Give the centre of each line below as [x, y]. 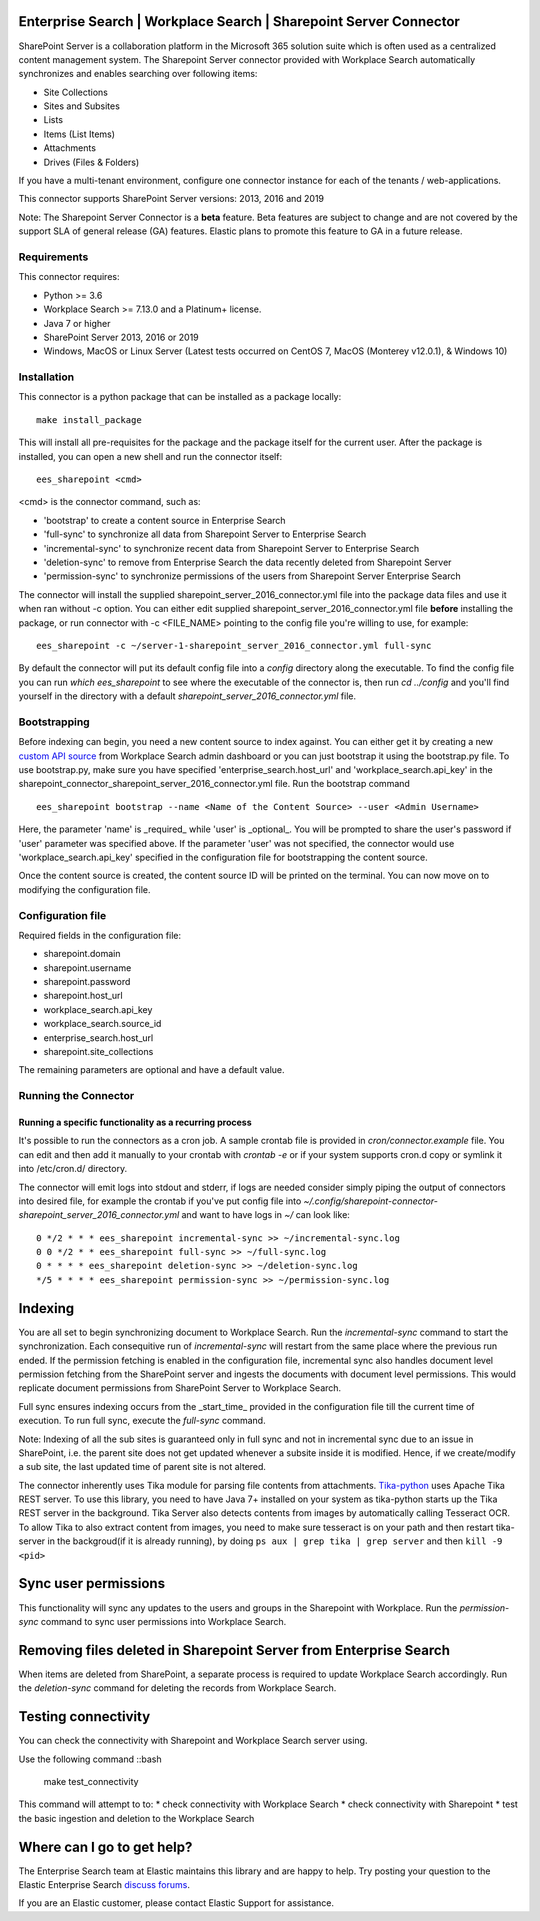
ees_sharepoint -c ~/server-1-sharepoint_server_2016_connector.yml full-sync [234, 645]
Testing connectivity [84, 1716]
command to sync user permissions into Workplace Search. [163, 1621]
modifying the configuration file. [84, 889]
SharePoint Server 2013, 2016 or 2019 [121, 337]
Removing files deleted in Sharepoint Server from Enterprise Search [234, 1650]
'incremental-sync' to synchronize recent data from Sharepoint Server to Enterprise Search [231, 548]
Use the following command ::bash [90, 1759]
